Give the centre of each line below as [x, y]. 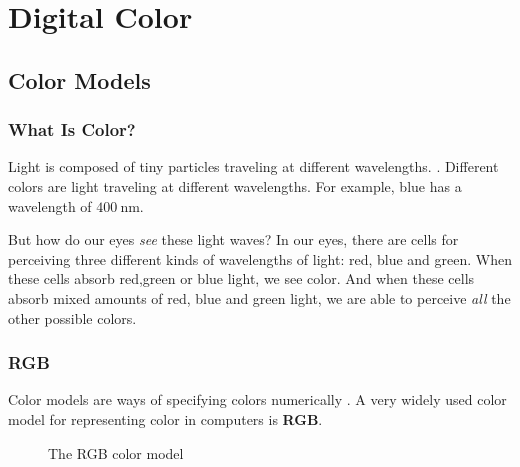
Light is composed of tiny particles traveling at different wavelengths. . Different [253, 166]
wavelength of [50, 205]
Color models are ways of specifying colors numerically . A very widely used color [257, 399]
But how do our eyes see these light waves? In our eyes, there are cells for [233, 239]
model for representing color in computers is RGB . [165, 418]
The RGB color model [116, 452]
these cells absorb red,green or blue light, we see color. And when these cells [241, 278]
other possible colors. [72, 317]
